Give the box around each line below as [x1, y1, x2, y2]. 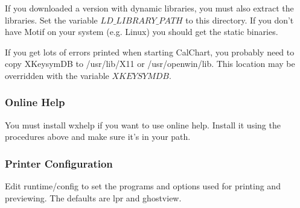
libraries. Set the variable [5, 13, 98, 26]
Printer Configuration [5, 156, 113, 171]
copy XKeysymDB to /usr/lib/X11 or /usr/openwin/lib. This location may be [5, 57, 295, 70]
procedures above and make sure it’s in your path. [5, 130, 191, 143]
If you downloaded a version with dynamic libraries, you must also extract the [5, 2, 294, 14]
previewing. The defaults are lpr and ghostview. [5, 191, 182, 204]
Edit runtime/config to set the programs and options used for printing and [5, 180, 281, 192]
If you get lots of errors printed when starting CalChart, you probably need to [5, 45, 295, 58]
